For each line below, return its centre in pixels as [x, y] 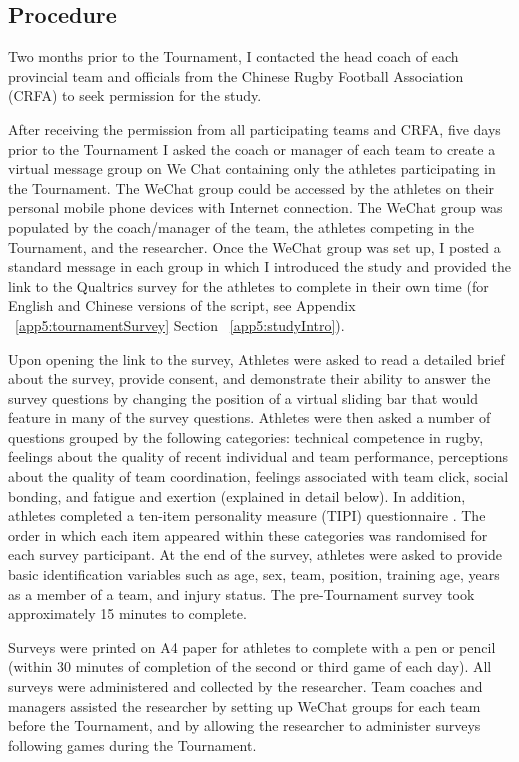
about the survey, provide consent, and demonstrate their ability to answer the [249, 378]
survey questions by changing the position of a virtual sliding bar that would [243, 397]
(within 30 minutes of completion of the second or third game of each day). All [250, 666]
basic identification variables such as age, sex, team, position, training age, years [254, 574]
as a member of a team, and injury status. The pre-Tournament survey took [241, 593]
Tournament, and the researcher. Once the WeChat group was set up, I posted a [254, 246]
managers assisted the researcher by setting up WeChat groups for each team [244, 705]
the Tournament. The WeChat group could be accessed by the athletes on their [251, 187]
